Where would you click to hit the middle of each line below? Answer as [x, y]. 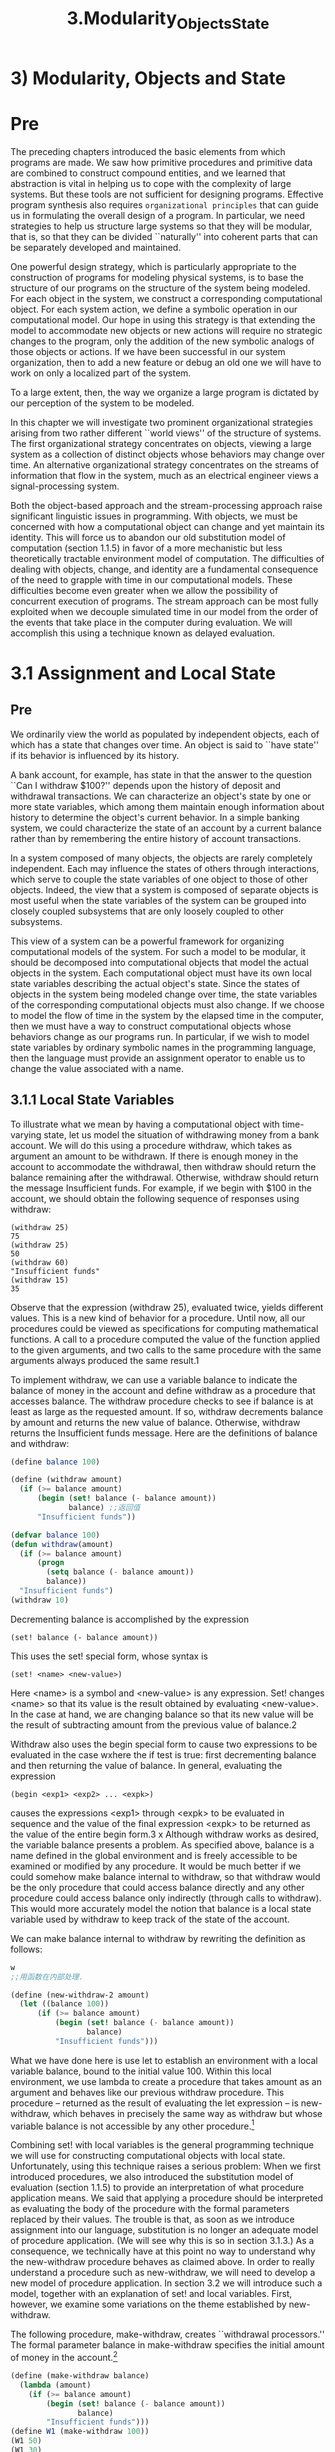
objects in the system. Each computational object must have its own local [161, 973]
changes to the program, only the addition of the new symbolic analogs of [162, 341]
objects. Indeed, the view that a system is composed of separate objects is [164, 889]
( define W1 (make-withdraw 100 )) [80, 2432]
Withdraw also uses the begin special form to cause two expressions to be [164, 1744]
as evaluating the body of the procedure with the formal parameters [150, 2209]
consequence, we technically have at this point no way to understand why [163, 2251]
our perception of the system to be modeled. [102, 403]
